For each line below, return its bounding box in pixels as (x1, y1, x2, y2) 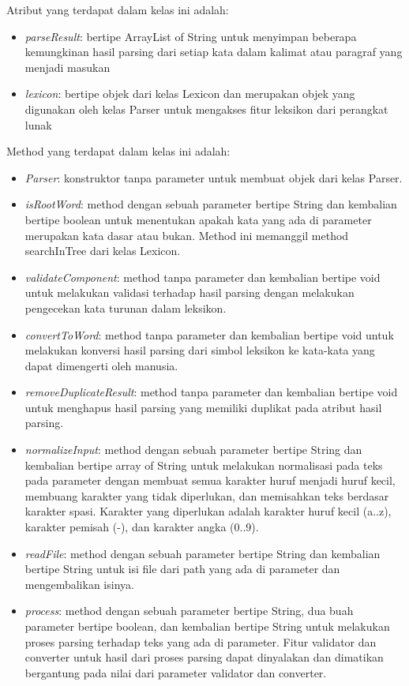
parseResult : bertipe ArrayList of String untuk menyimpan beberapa (24, 28, 357, 44)
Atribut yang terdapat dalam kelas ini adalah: (6, 2, 229, 17)
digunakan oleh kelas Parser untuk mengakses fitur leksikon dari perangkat (24, 100, 388, 117)
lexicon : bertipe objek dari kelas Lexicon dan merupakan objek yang (24, 85, 355, 102)
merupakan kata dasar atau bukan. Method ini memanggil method (24, 227, 349, 243)
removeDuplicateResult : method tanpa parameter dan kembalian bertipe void (24, 384, 398, 400)
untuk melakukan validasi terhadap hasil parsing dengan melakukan (24, 284, 355, 301)
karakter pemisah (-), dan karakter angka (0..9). (24, 519, 259, 535)
